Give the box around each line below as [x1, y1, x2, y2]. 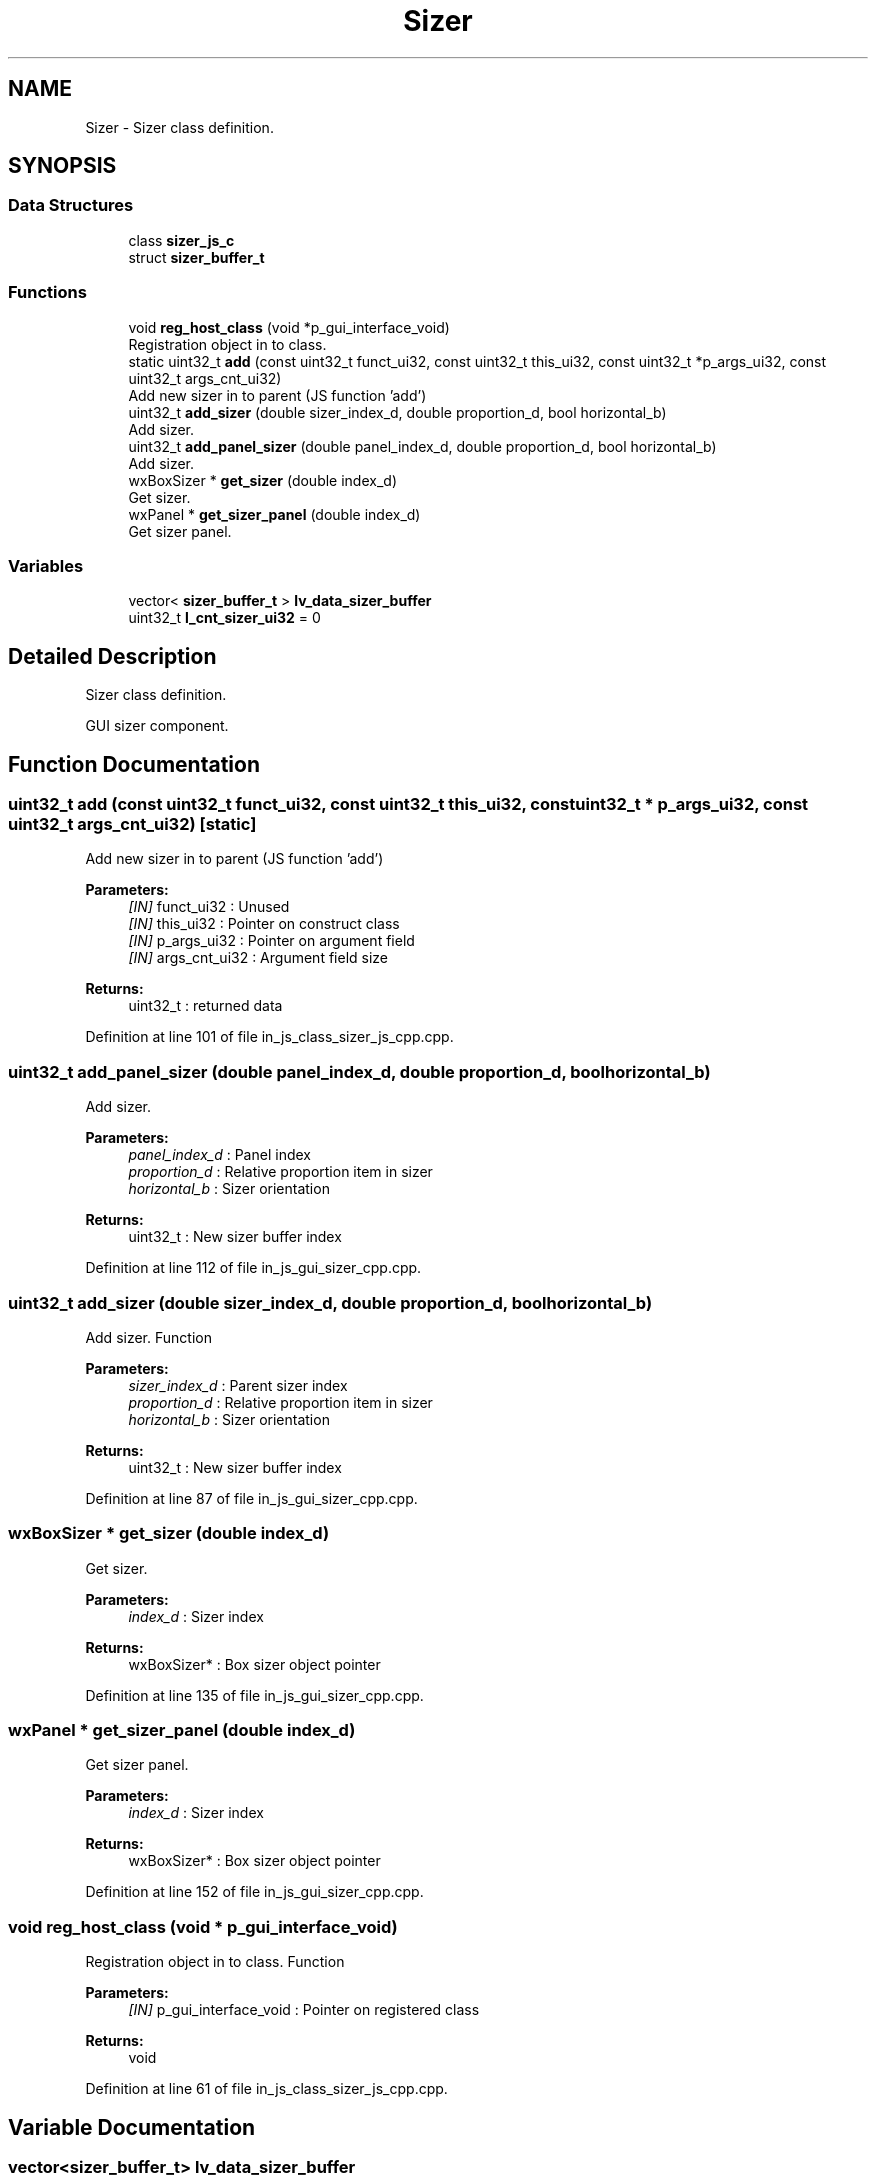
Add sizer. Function [85, 1328, 212, 1346]
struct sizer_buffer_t [128, 248, 265, 266]
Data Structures [8, 195, 134, 216]
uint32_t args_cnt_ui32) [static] [8, 814, 257, 834]
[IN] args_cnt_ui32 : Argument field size [128, 949, 388, 967]
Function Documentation [8, 751, 260, 777]
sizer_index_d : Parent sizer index [128, 1376, 348, 1394]
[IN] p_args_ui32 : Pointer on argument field [128, 932, 415, 950]
